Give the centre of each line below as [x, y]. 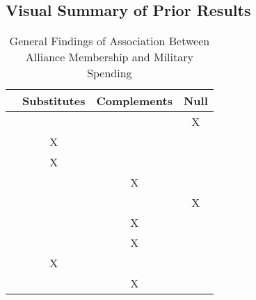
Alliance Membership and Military [109, 57]
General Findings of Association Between [110, 41]
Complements [134, 101]
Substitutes [54, 101]
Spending [110, 73]
